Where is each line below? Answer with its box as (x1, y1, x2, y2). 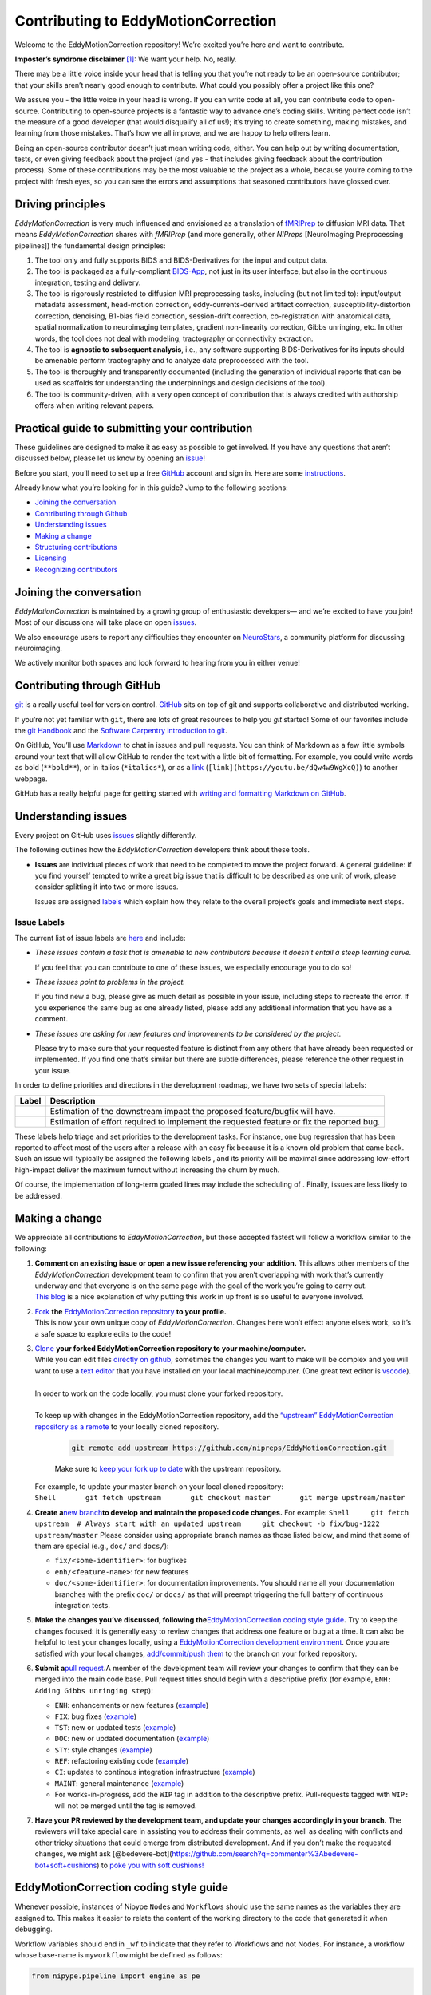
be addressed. (14, 1191, 63, 1200)
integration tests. (54, 1600, 111, 1610)
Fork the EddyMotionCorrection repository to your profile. (34, 1306, 227, 1316)
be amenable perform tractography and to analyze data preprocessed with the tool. (34, 356, 309, 365)
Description (49, 1095, 96, 1106)
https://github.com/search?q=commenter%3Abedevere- (172, 1849, 358, 1859)
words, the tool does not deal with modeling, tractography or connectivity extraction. (34, 334, 314, 343)
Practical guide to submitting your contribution (14, 421, 253, 435)
